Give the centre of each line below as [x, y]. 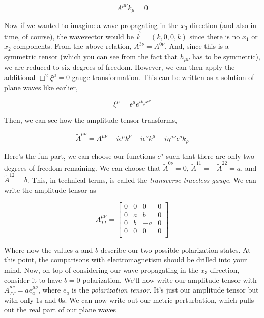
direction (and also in [223, 25]
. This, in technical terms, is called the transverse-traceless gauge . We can [142, 180]
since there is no [215, 36]
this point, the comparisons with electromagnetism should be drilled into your [126, 260]
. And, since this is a [197, 46]
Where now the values [39, 249]
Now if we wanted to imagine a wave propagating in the [91, 25]
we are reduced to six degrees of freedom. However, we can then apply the [120, 67]
